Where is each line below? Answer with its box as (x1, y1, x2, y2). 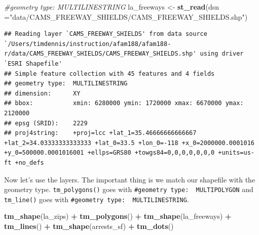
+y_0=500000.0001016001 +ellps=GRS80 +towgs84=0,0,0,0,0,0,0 (4, 149, 215, 157)
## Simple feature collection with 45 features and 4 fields (4, 70, 215, 77)
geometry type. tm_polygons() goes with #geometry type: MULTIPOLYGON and (4, 184, 253, 195)
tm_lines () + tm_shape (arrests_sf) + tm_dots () (4, 221, 174, 231)
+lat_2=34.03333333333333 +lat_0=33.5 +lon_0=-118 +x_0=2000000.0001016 (4, 139, 254, 147)
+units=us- (218, 149, 254, 157)
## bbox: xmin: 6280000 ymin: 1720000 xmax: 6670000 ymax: (4, 100, 244, 107)
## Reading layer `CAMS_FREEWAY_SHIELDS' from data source (4, 30, 207, 38)
